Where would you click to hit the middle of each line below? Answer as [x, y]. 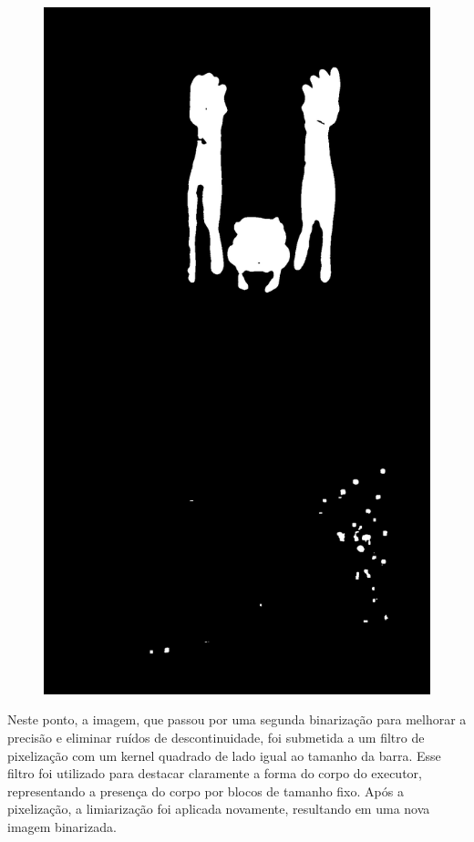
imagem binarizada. [62, 826]
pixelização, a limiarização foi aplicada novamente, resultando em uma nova [219, 809]
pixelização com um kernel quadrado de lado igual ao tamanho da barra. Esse [224, 755]
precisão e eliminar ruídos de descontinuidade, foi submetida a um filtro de [216, 737]
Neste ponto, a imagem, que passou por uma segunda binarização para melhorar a [237, 719]
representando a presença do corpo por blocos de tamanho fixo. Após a [206, 791]
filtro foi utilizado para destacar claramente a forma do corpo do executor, [215, 773]
